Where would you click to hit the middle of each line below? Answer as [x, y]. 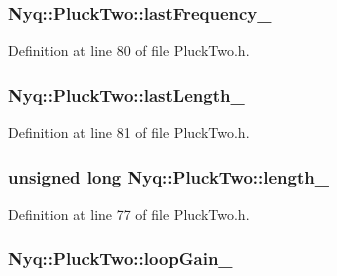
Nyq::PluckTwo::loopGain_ [120, 258]
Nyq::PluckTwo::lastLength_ [126, 94]
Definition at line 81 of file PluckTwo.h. [129, 132]
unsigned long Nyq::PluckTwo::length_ [168, 176]
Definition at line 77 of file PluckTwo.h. [129, 213]
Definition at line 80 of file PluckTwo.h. [129, 50]
